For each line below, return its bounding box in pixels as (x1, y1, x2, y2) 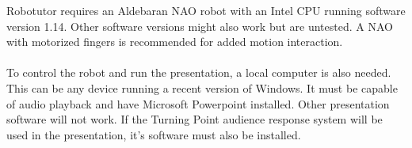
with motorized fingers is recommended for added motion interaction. (6, 33, 343, 50)
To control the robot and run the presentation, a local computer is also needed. (6, 64, 391, 81)
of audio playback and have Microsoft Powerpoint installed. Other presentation (6, 95, 390, 112)
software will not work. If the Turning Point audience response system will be (6, 111, 383, 127)
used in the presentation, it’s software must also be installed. (6, 126, 301, 142)
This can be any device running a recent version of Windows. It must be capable (6, 79, 398, 96)
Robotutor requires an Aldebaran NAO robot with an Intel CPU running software (6, 2, 406, 18)
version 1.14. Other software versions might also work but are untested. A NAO (6, 17, 393, 34)
